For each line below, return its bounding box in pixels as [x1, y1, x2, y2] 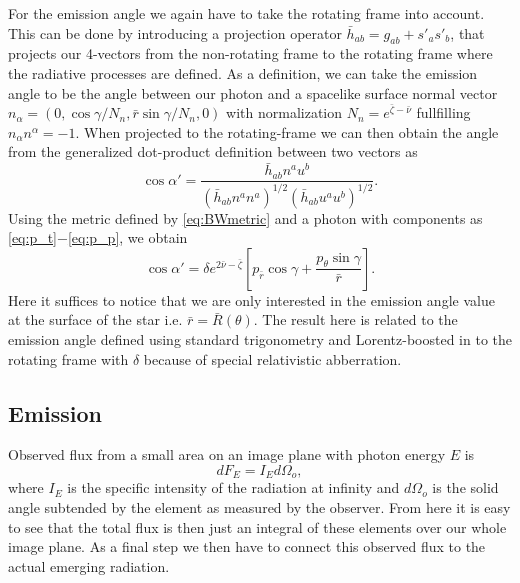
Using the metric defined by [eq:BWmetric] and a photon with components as [8, 207, 483, 228]
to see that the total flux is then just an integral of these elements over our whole [8, 516, 507, 537]
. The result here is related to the [253, 309, 458, 330]
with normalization [226, 102, 343, 123]
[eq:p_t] [8, 227, 58, 248]
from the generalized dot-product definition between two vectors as [8, 141, 418, 162]
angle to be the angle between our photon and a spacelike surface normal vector [8, 82, 498, 103]
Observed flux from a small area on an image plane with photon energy [8, 444, 446, 465]
